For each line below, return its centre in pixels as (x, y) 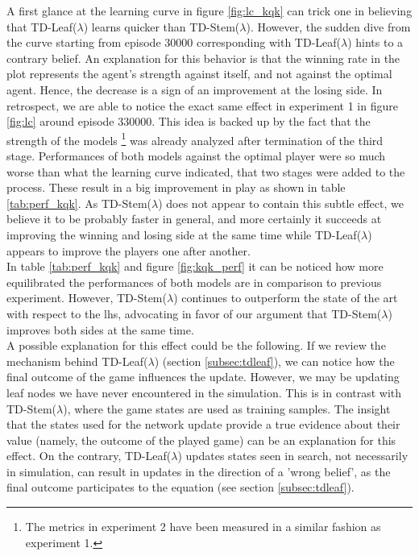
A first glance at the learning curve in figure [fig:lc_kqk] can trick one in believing (209, 10)
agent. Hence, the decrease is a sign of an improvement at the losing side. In (195, 89)
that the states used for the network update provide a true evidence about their (203, 424)
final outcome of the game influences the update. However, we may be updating (203, 377)
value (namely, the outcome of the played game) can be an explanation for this (201, 440)
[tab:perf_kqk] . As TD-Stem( (79, 203)
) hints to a (375, 42)
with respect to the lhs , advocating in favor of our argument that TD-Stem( (194, 313)
